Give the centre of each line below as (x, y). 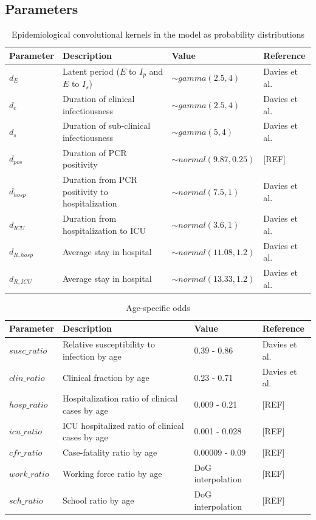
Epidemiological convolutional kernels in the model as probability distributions (158, 34)
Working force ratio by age (112, 473)
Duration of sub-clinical (106, 125)
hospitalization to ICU (104, 230)
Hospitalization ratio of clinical (120, 398)
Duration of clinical (98, 98)
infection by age (92, 356)
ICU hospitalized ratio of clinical (123, 425)
